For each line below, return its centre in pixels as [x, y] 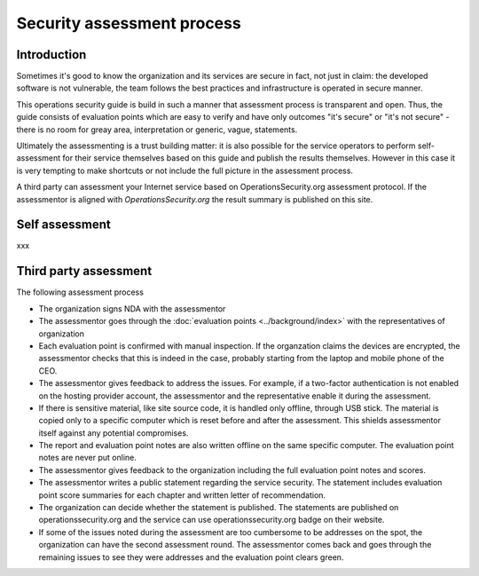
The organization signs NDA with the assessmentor [132, 308]
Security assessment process [129, 23]
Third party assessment [84, 271]
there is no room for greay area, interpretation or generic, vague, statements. [157, 130]
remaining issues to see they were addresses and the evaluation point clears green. [191, 557]
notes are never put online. [88, 458]
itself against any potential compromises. [114, 433]
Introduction [51, 55]
